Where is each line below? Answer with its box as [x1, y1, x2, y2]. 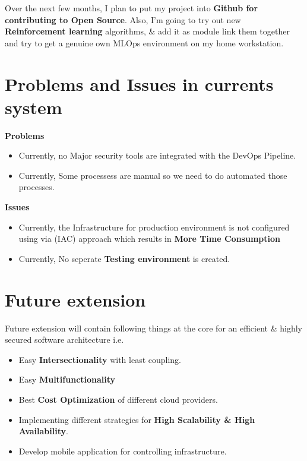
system [5, 94, 62, 119]
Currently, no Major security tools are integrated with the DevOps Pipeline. [18, 149, 296, 162]
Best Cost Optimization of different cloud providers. [18, 393, 218, 405]
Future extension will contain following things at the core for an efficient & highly [5, 321, 302, 334]
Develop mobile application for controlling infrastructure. [18, 444, 227, 457]
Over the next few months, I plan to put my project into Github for [5, 2, 258, 14]
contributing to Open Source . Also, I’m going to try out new [5, 13, 241, 26]
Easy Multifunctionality [18, 373, 116, 386]
